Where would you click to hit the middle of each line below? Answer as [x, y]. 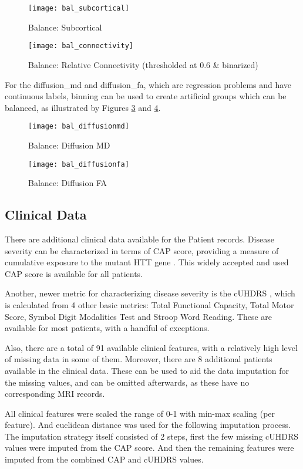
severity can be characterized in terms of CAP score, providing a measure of [142, 250]
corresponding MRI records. [55, 394]
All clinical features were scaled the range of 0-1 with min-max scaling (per [140, 413]
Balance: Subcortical [65, 27]
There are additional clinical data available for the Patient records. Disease [139, 239]
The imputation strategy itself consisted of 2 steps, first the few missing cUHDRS [152, 436]
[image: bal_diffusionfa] [79, 164]
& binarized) [235, 64]
